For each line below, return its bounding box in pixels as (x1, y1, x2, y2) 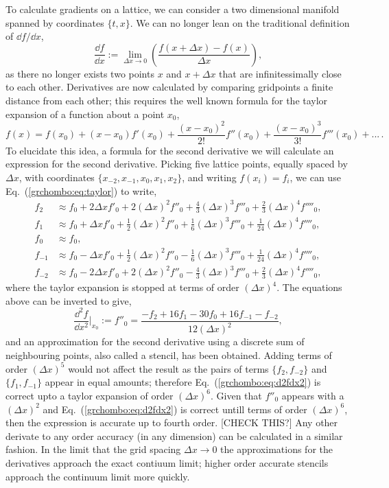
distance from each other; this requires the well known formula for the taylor (5, 93, 328, 107)
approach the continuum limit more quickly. (5, 469, 190, 483)
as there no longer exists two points (5, 66, 154, 80)
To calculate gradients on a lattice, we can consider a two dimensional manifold (5, 2, 340, 16)
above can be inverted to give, (5, 293, 132, 307)
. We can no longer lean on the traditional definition (130, 15, 350, 30)
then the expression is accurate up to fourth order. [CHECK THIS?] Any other (5, 415, 338, 430)
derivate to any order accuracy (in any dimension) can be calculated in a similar (5, 428, 343, 443)
